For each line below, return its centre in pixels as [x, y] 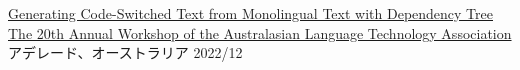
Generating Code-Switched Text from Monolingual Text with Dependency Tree [250, 13]
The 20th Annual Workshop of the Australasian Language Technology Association [260, 32]
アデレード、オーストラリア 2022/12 [125, 52]
